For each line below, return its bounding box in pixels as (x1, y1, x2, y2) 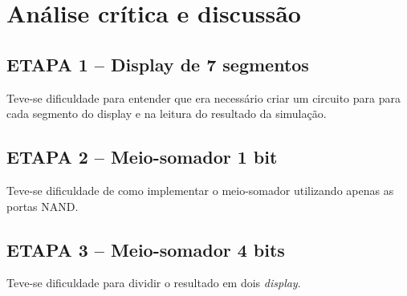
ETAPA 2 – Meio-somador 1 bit (6, 144, 278, 169)
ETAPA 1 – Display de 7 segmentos (6, 51, 309, 76)
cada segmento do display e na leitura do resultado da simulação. (6, 105, 327, 122)
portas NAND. (6, 197, 79, 214)
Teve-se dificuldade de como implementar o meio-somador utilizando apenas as (6, 181, 394, 198)
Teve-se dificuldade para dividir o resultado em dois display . (6, 274, 301, 291)
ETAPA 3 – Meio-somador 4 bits (6, 237, 285, 262)
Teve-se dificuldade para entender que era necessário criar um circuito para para (6, 89, 401, 106)
